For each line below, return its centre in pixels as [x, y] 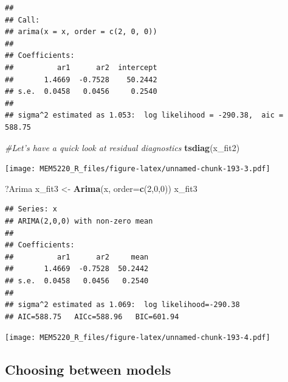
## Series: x [31, 209]
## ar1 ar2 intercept [81, 67]
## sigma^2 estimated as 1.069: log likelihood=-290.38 [122, 305]
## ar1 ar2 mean [77, 257]
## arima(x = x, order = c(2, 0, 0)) [81, 32]
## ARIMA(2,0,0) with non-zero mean [79, 221]
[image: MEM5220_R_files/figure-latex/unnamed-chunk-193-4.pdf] [138, 338]
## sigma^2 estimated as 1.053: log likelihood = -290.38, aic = [144, 115]
